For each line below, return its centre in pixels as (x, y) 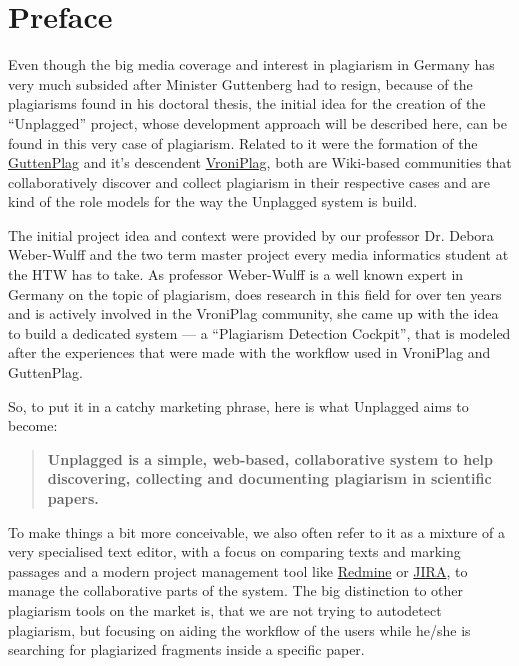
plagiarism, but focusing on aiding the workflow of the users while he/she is (239, 629)
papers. (73, 498)
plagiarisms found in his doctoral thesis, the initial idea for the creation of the (247, 103)
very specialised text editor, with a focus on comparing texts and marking (234, 551)
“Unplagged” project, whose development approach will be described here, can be (257, 122)
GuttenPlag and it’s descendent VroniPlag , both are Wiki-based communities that (260, 162)
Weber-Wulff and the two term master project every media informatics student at (258, 254)
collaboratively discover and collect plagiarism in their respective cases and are (249, 181)
